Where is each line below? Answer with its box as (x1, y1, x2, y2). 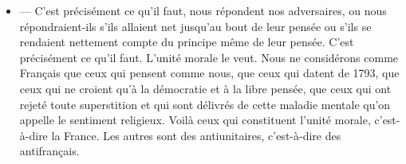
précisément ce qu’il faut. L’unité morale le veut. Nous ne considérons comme (19, 49, 399, 65)
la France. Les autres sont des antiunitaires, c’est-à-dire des (51, 127, 341, 143)
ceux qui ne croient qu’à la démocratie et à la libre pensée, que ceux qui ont (19, 80, 392, 96)
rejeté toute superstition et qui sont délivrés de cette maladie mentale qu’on (19, 96, 391, 112)
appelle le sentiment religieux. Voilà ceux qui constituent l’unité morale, (19, 111, 371, 128)
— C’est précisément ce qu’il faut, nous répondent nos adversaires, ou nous (19, 2, 387, 18)
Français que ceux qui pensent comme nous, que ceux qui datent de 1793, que (19, 64, 400, 81)
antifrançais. (19, 143, 80, 159)
